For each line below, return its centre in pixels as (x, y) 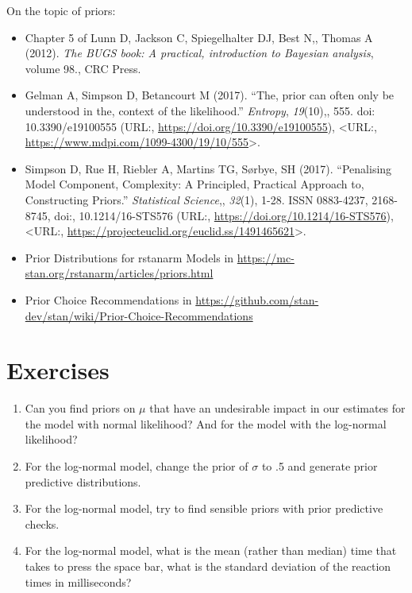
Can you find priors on (80, 408)
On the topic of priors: (61, 10)
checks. (42, 523)
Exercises (58, 370)
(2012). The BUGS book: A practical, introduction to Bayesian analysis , (199, 53)
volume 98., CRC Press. (83, 68)
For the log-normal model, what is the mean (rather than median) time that (211, 550)
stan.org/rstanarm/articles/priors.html (119, 273)
